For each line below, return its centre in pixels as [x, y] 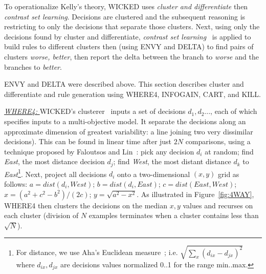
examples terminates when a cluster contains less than [174, 215]
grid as [229, 174]
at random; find [229, 151]
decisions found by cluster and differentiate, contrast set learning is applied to [128, 36]
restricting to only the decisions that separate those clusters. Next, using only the [132, 26]
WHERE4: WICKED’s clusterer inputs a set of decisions [95, 111]
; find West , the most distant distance [172, 161]
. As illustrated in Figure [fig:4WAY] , [195, 194]
